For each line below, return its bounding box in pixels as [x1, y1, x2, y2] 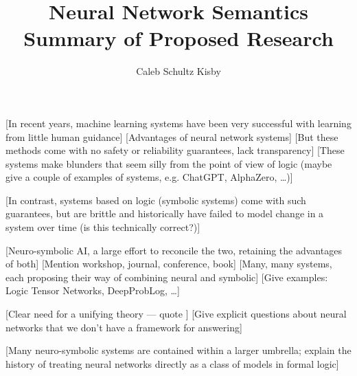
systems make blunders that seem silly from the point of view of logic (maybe [5, 156, 332, 170]
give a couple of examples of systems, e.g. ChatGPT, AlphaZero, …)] [5, 170, 293, 184]
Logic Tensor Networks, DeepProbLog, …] [5, 283, 180, 298]
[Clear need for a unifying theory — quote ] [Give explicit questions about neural [5, 307, 347, 321]
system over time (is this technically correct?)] [5, 220, 200, 234]
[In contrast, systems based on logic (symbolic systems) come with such [5, 192, 306, 207]
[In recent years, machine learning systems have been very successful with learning [5, 115, 352, 130]
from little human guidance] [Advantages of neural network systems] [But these [5, 129, 338, 144]
